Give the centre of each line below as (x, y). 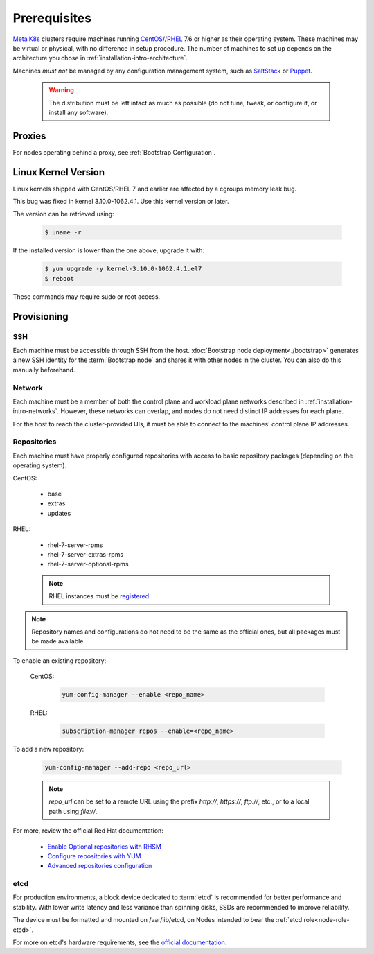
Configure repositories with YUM (94, 856)
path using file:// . (73, 811)
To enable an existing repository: (60, 660)
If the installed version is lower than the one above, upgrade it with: (108, 250)
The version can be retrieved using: (63, 214)
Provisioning (41, 316)
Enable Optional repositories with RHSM (105, 847)
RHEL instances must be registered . (100, 596)
